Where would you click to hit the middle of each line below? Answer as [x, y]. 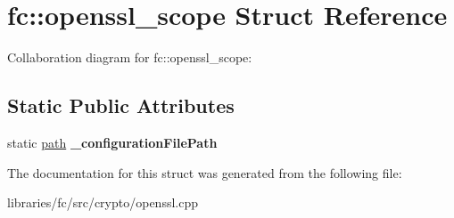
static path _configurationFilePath [112, 142]
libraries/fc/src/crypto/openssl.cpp [103, 202]
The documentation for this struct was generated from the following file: [205, 172]
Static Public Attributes [121, 105]
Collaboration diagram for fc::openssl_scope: [130, 57]
